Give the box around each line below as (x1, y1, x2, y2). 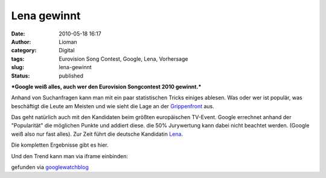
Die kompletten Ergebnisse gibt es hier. (11, 141, 109, 149)
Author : (11, 38, 31, 45)
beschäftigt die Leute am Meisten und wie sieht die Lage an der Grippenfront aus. (11, 102, 214, 109)
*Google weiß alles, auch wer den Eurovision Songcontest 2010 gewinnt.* (11, 83, 202, 90)
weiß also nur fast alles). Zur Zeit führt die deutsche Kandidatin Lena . (11, 130, 184, 138)
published (59, 72, 84, 79)
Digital (59, 47, 75, 54)
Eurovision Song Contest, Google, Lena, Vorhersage (59, 55, 188, 63)
